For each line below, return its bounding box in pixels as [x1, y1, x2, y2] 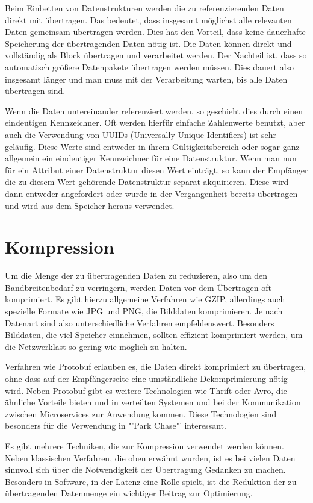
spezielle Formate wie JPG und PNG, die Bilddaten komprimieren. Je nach [5, 305, 283, 317]
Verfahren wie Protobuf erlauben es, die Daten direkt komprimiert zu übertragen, [5, 360, 306, 373]
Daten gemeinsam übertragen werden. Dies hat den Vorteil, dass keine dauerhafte [5, 25, 306, 38]
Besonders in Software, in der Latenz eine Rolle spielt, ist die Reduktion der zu [5, 475, 297, 487]
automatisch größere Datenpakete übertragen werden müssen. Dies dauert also [5, 60, 294, 73]
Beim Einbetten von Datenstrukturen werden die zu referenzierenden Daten [5, 2, 284, 14]
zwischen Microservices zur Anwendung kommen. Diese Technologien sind [5, 407, 277, 420]
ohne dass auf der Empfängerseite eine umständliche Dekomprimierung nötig [5, 372, 288, 384]
